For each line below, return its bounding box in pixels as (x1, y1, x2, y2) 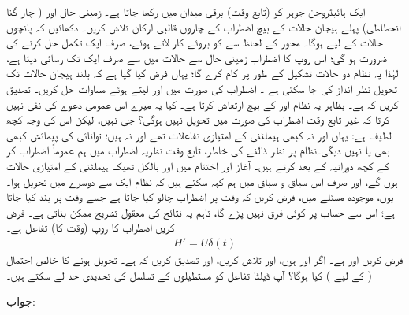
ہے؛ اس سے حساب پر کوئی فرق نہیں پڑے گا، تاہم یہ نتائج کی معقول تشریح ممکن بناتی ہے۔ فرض (6, 203, 395, 220)
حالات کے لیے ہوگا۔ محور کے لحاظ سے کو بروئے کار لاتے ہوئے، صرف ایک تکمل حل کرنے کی (6, 34, 383, 50)
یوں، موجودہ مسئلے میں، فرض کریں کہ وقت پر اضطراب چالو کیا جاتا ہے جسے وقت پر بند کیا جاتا (6, 188, 394, 205)
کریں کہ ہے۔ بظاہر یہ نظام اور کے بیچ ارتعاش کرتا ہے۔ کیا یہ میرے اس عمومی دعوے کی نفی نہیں (6, 95, 399, 112)
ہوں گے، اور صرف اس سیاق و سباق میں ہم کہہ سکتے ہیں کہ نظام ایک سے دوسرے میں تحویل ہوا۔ (6, 172, 398, 189)
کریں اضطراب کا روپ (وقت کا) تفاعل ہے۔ (6, 219, 175, 235)
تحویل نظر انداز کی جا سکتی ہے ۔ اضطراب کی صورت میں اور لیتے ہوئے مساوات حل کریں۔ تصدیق (6, 80, 397, 96)
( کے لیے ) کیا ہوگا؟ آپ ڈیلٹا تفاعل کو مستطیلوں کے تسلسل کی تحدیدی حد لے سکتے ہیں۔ (6, 266, 372, 283)
